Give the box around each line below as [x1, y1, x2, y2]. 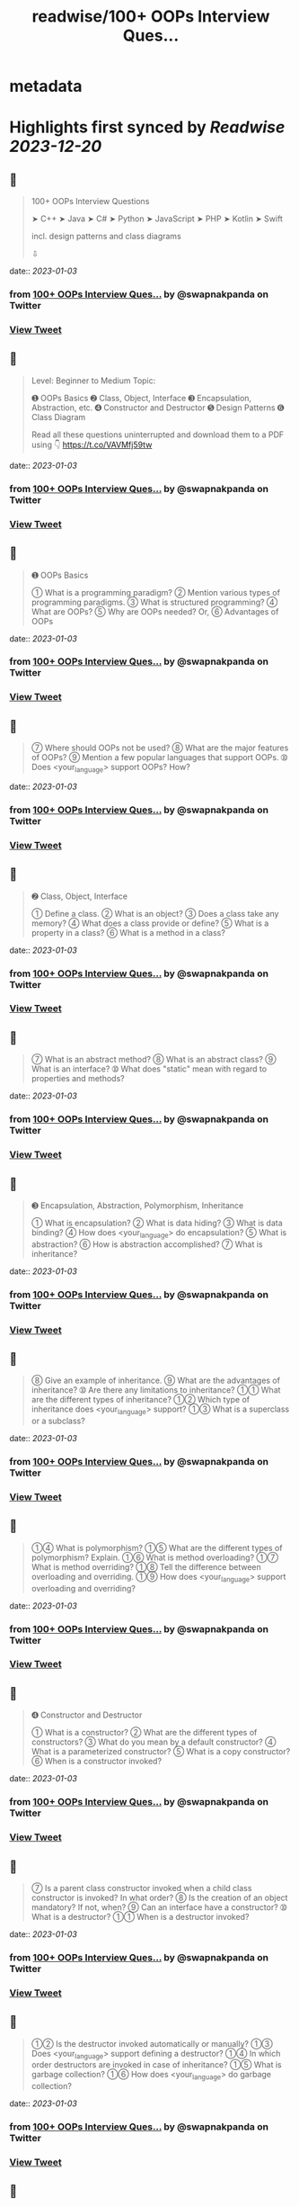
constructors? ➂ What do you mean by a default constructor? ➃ [31, 1736, 277, 1747]
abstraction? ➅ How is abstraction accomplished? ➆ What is [31, 1239, 263, 1250]
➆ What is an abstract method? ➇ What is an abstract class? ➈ [31, 1054, 277, 1065]
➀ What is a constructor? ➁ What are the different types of [31, 1727, 258, 1738]
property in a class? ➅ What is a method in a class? [31, 927, 226, 937]
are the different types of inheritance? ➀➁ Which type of [31, 1394, 251, 1405]
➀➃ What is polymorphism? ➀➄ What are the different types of [31, 1542, 283, 1553]
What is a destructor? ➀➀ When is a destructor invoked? [31, 1911, 250, 1922]
